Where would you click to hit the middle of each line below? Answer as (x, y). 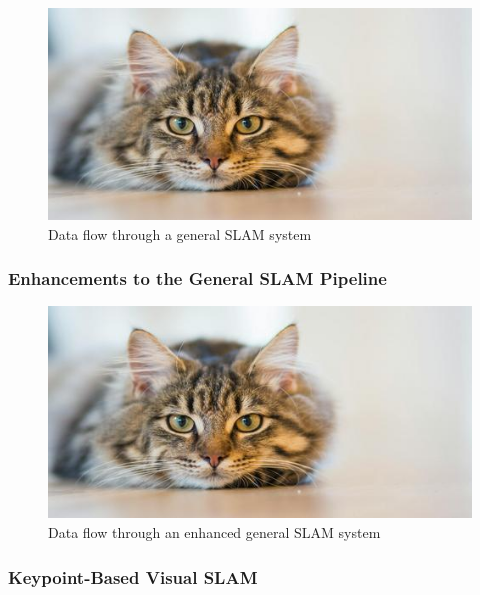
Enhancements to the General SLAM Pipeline (197, 278)
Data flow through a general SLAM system (180, 233)
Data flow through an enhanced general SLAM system (214, 532)
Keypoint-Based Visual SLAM (133, 576)
